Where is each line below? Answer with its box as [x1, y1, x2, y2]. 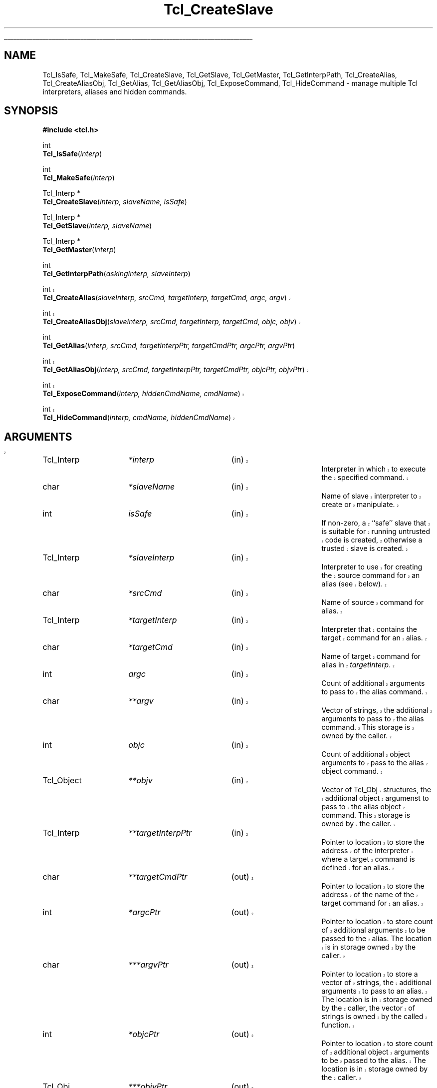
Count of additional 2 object [321, 750, 411, 759]
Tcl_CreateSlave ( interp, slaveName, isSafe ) [42, 197, 187, 206]
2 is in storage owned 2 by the [321, 943, 416, 952]
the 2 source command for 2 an [321, 571, 420, 580]
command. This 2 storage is [321, 811, 411, 820]
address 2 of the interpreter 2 [321, 846, 413, 855]
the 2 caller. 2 [321, 1073, 361, 1082]
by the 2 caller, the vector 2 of [321, 1004, 415, 1013]
